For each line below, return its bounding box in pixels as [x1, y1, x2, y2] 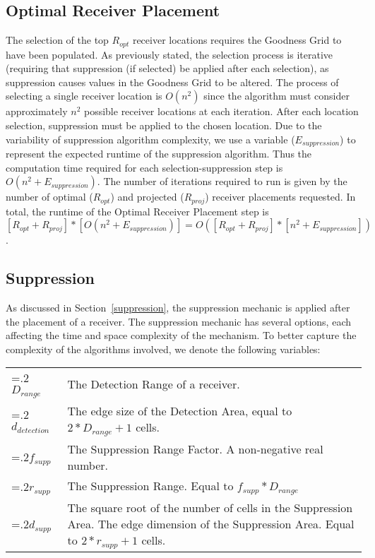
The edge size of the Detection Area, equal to [67, 403, 292, 420]
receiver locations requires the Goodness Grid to [132, 32, 342, 47]
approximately [6, 104, 68, 119]
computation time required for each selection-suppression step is [6, 160, 283, 174]
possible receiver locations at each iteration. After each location [83, 104, 359, 119]
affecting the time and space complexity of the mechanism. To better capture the [6, 328, 357, 343]
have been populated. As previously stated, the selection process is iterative [6, 47, 333, 61]
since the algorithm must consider [203, 88, 350, 103]
